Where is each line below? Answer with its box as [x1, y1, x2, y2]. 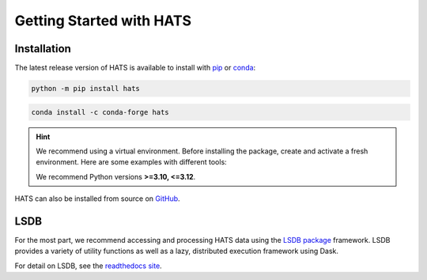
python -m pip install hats [31, 84, 140, 93]
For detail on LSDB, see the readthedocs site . [14, 261, 162, 271]
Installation [14, 42, 71, 55]
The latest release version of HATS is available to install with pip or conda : [14, 63, 256, 73]
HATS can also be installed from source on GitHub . [14, 194, 181, 203]
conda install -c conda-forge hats [31, 108, 169, 116]
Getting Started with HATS [14, 12, 192, 29]
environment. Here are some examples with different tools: [36, 157, 227, 167]
